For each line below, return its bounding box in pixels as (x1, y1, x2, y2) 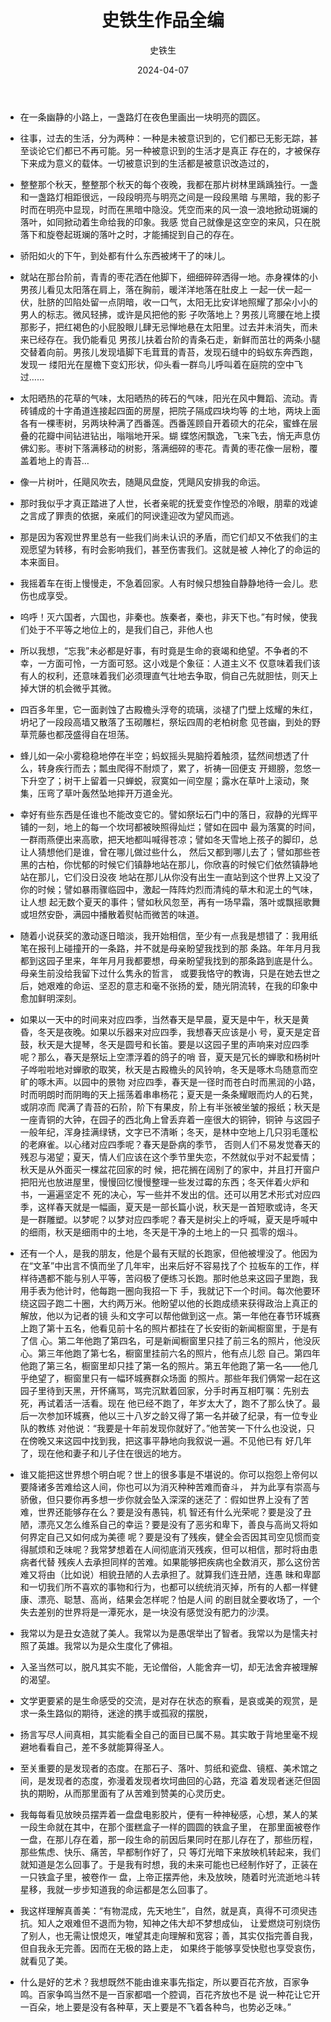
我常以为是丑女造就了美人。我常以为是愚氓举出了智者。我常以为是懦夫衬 (19, 1627, 318, 1639)
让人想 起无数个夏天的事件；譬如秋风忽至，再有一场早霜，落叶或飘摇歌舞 (19, 896, 321, 908)
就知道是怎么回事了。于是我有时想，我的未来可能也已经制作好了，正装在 (19, 1858, 318, 1870)
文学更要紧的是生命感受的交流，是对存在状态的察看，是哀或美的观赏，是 (19, 1694, 318, 1706)
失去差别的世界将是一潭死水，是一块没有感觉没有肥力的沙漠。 (19, 1606, 275, 1618)
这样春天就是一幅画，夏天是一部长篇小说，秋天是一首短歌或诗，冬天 (37, 1201, 318, 1213)
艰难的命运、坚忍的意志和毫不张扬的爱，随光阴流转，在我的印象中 (46, 979, 318, 991)
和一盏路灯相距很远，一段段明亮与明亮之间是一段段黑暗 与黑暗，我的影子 (19, 191, 321, 203)
